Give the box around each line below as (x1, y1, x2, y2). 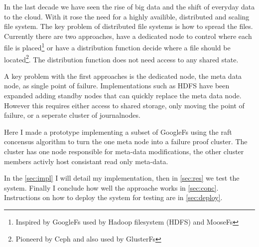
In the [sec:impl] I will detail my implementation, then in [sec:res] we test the (4, 173, 240, 183)
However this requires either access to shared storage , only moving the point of (4, 100, 245, 110)
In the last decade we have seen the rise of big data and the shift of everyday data (4, 1, 255, 11)
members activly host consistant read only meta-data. (4, 156, 168, 166)
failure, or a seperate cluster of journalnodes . (4, 110, 140, 120)
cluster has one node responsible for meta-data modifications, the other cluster (4, 146, 244, 157)
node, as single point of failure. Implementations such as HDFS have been (4, 80, 230, 91)
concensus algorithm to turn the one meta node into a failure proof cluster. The (4, 136, 248, 147)
